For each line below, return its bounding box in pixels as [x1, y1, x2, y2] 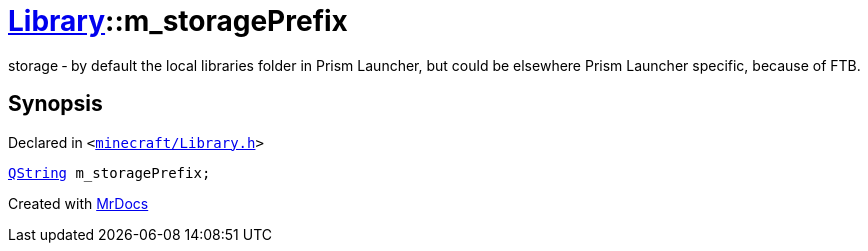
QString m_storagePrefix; [8, 164, 211, 181]
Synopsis [8, 91, 103, 117]
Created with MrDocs [8, 194, 149, 212]
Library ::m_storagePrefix [8, 4, 348, 38]
